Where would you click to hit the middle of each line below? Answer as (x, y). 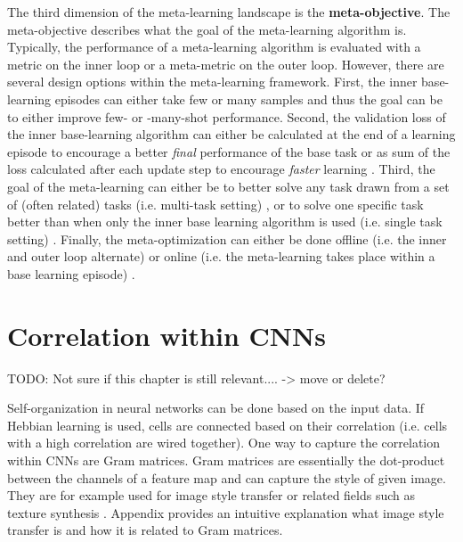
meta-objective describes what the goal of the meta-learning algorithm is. (207, 29)
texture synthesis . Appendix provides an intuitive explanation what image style (226, 512)
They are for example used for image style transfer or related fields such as (211, 495)
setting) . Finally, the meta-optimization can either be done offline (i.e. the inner (227, 238)
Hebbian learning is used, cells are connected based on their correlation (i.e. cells (227, 425)
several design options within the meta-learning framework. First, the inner (212, 82)
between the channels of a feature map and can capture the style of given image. (227, 477)
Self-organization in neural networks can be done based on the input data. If (216, 408)
